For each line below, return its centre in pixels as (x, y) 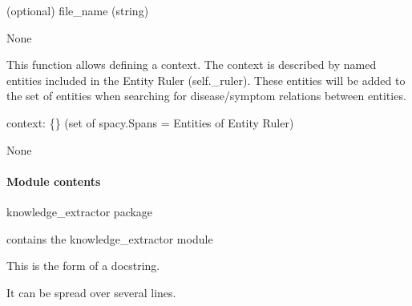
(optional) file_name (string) (78, 10)
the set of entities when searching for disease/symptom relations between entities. (206, 96)
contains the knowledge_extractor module (110, 238)
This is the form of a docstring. (83, 266)
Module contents (54, 181)
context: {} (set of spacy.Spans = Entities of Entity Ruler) (150, 122)
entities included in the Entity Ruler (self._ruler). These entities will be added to (206, 80)
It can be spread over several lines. (91, 292)
